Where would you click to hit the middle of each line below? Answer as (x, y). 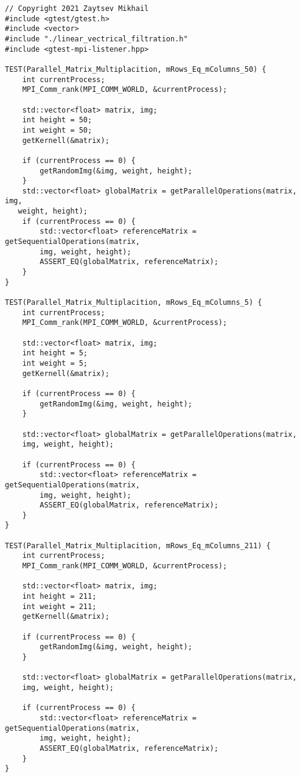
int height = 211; (59, 597)
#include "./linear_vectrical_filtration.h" (96, 39)
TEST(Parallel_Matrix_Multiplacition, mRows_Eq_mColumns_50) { (136, 69)
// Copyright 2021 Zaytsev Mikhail (77, 9)
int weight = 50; (57, 130)
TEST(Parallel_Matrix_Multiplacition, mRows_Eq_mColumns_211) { (138, 545)
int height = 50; (57, 120)
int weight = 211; (59, 606)
